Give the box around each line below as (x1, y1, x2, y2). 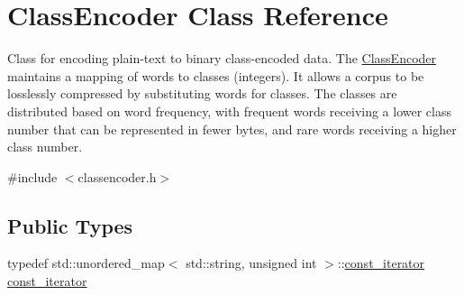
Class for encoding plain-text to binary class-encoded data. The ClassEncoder (7, 49, 437, 68)
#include (7, 167, 58, 186)
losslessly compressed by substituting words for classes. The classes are (7, 84, 397, 103)
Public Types (7, 211, 133, 239)
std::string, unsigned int (186, 254, 317, 272)
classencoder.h (77, 167, 157, 186)
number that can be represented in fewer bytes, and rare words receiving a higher (7, 119, 457, 138)
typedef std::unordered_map (7, 254, 165, 272)
